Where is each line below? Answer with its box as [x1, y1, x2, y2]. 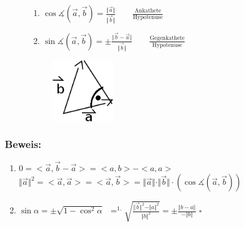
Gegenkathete [150, 35, 185, 42]
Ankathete [134, 8, 161, 14]
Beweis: [5, 137, 42, 152]
